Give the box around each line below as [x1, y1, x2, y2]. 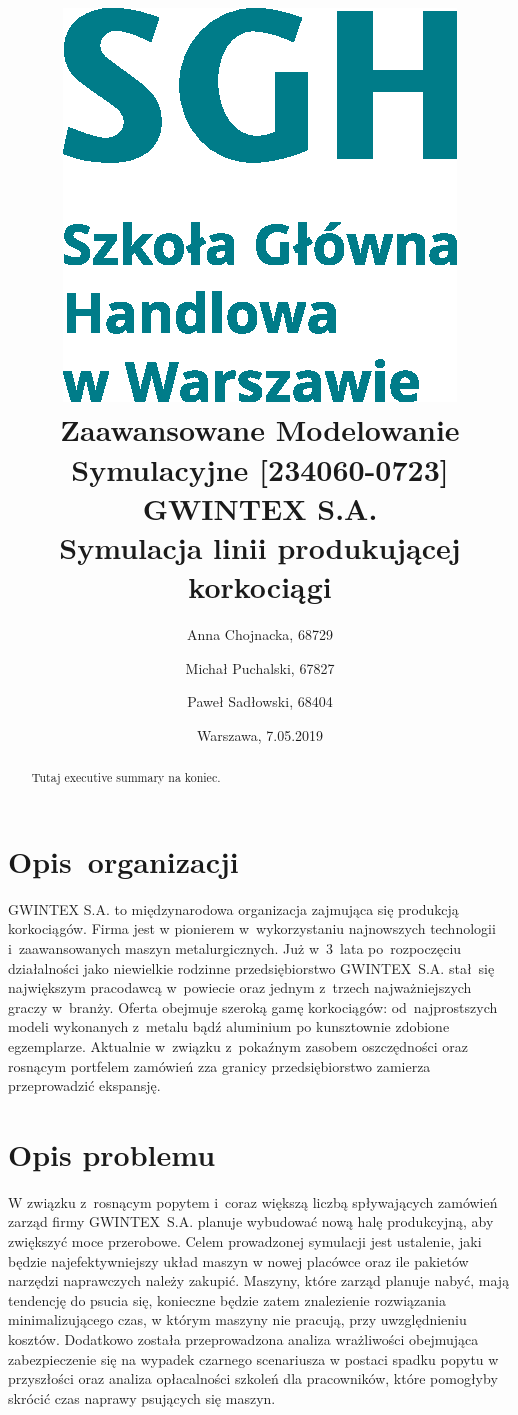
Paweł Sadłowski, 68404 [187, 691, 333, 712]
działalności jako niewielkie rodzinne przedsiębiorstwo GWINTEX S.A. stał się [8, 957, 495, 978]
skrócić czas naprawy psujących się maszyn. [8, 1387, 276, 1408]
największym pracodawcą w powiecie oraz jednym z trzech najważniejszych [8, 977, 472, 998]
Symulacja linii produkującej [59, 526, 461, 567]
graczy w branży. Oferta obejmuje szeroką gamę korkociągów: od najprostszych [8, 996, 498, 1017]
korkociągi [188, 566, 332, 607]
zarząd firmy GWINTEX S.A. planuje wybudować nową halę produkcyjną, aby [8, 1211, 494, 1232]
